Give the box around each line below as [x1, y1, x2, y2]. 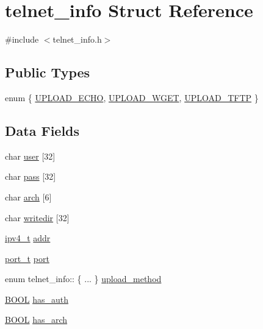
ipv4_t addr [5, 232, 51, 244]
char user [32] [5, 149, 56, 162]
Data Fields [5, 121, 80, 140]
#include [5, 33, 39, 46]
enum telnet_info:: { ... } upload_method [5, 272, 162, 285]
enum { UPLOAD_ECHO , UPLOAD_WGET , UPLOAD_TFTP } [5, 91, 259, 104]
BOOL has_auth [5, 292, 68, 305]
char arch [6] [5, 190, 52, 203]
